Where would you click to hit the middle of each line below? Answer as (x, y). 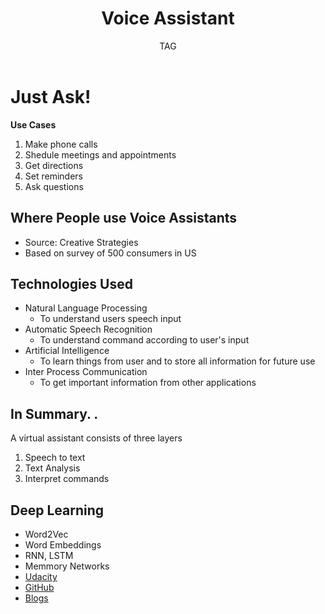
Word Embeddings (63, 544)
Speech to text (55, 458)
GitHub (39, 587)
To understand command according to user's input (144, 340)
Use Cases (33, 124)
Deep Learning (57, 510)
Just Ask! (51, 96)
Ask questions (54, 186)
